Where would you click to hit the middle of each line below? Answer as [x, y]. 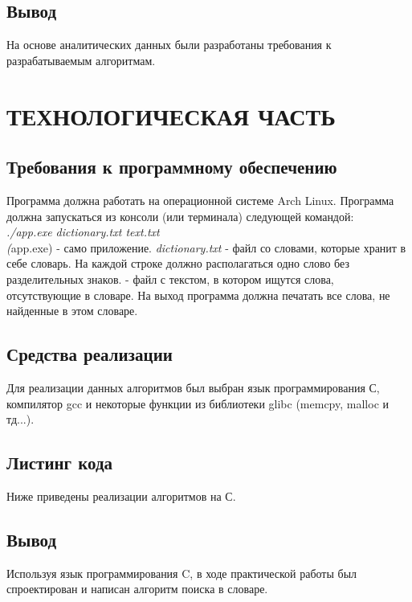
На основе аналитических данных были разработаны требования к [169, 45]
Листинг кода [60, 463]
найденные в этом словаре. [72, 311]
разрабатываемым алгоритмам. [81, 60]
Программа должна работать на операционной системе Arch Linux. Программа [200, 200]
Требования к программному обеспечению [172, 167]
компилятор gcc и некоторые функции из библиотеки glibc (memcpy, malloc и [198, 403]
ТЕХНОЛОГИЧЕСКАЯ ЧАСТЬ [171, 115]
